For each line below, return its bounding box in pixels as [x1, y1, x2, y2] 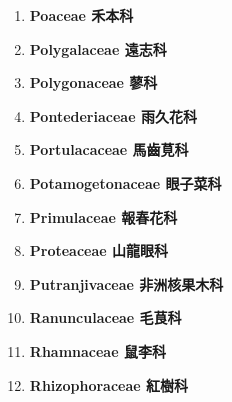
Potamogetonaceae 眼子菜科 [29, 172, 222, 193]
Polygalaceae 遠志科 [29, 38, 167, 59]
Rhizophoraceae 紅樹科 [29, 374, 188, 395]
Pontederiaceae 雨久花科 [29, 105, 197, 126]
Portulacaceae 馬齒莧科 [29, 139, 189, 160]
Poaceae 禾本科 [29, 5, 134, 25]
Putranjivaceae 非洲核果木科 [29, 273, 224, 294]
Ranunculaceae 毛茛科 [29, 307, 182, 328]
